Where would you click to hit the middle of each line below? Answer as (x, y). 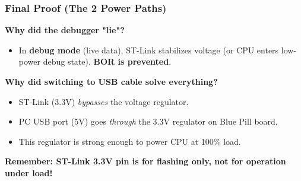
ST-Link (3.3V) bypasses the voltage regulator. (104, 101)
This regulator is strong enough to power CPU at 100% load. (130, 141)
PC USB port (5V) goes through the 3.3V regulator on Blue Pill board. (148, 121)
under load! (29, 172)
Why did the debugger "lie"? (65, 30)
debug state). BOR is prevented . (107, 61)
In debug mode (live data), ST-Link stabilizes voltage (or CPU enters (149, 50)
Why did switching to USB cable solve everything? (111, 81)
